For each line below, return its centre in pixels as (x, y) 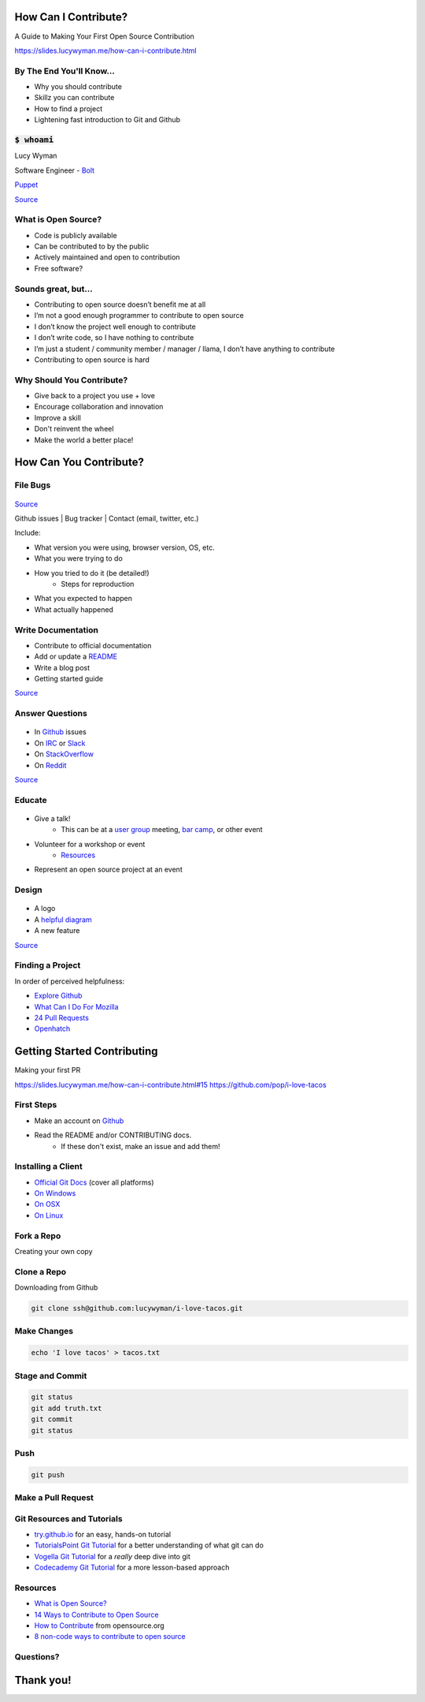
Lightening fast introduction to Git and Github (107, 120)
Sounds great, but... (54, 289)
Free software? (59, 268)
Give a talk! (52, 818)
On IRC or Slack (60, 743)
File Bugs (33, 485)
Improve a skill (58, 417)
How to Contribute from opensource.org (99, 1625)
